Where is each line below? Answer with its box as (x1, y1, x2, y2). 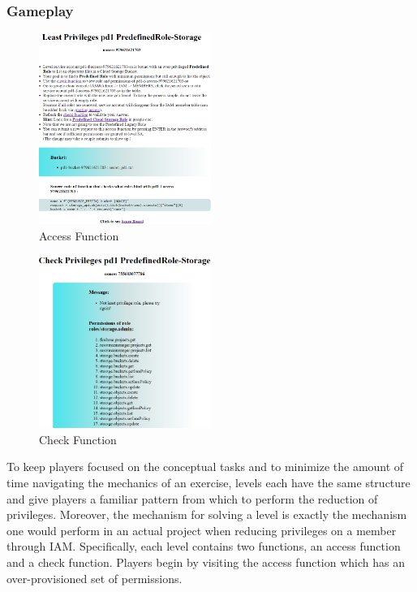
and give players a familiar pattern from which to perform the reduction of (6, 490, 378, 507)
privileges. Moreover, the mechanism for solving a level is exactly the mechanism (6, 506, 407, 523)
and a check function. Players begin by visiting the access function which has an (6, 553, 406, 570)
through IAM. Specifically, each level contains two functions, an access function (6, 538, 401, 555)
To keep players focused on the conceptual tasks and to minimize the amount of (6, 458, 404, 475)
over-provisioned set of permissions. (6, 569, 183, 586)
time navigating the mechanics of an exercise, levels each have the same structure (6, 473, 411, 490)
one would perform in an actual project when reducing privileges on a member (6, 521, 397, 538)
